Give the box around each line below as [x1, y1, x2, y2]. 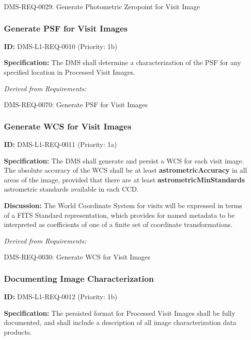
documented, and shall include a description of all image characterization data [4, 317, 236, 327]
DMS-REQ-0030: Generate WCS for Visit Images [4, 252, 151, 262]
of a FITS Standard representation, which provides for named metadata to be [4, 210, 235, 220]
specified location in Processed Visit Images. [4, 67, 135, 77]
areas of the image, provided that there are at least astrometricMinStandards [4, 174, 245, 184]
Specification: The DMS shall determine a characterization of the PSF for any [4, 57, 241, 67]
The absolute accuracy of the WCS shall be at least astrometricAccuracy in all [4, 165, 247, 175]
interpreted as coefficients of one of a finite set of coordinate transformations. [4, 219, 233, 229]
